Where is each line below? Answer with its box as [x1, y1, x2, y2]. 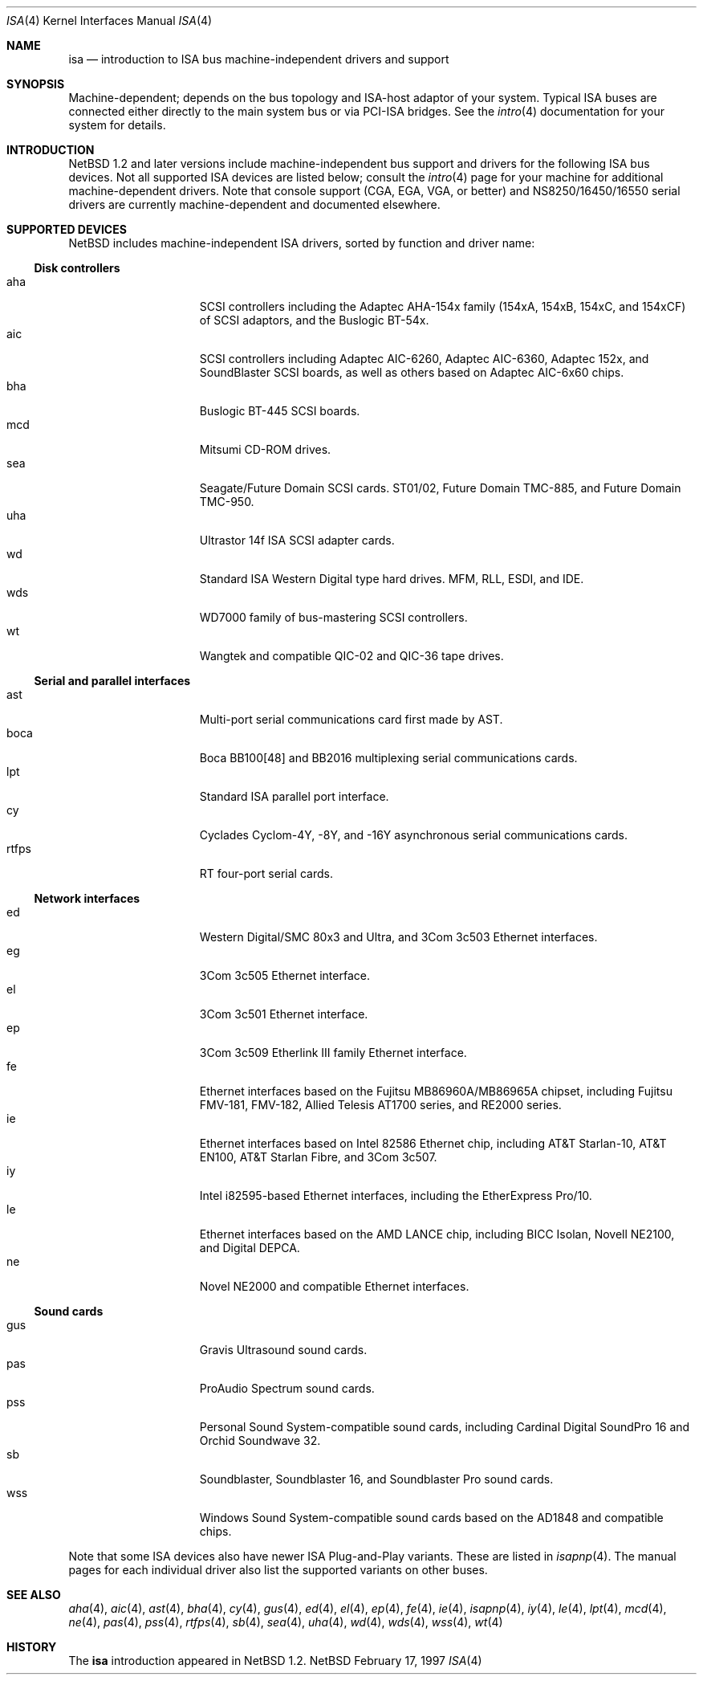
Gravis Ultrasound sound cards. [199, 1343, 368, 1357]
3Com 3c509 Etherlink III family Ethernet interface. [199, 1046, 467, 1059]
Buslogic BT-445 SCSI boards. [199, 404, 360, 418]
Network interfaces [34, 892, 140, 905]
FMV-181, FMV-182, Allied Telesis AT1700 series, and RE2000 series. [199, 1098, 562, 1112]
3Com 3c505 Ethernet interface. [199, 969, 370, 982]
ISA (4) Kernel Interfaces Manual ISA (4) [6, 14, 213, 27]
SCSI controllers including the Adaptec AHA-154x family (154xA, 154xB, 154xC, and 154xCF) [199, 300, 686, 313]
